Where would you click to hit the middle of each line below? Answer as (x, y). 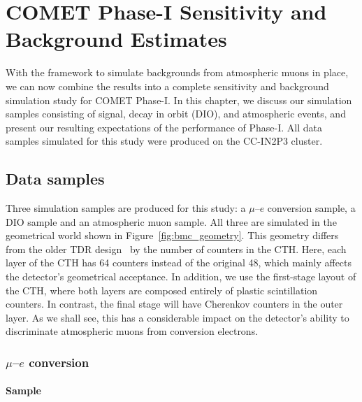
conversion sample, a (311, 208)
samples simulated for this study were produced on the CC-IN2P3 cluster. (164, 141)
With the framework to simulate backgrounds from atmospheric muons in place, (177, 72)
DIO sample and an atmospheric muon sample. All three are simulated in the (171, 221)
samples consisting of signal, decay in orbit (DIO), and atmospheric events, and (176, 114)
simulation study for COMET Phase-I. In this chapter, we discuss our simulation (179, 100)
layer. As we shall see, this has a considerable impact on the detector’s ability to (178, 317)
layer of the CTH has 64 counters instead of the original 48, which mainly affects (179, 263)
